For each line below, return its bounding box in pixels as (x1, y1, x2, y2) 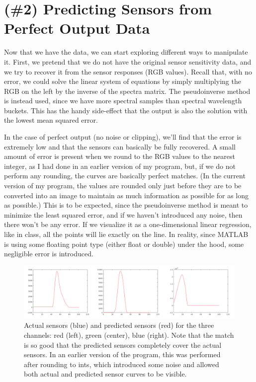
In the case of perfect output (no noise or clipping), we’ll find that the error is (4, 132, 242, 142)
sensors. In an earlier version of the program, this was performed (24, 349, 221, 360)
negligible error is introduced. (4, 248, 93, 259)
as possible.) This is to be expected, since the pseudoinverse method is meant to (4, 200, 248, 210)
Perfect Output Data (4, 18, 150, 38)
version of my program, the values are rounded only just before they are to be (4, 180, 242, 191)
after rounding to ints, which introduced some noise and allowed (24, 359, 219, 369)
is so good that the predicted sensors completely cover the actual (24, 339, 222, 350)
